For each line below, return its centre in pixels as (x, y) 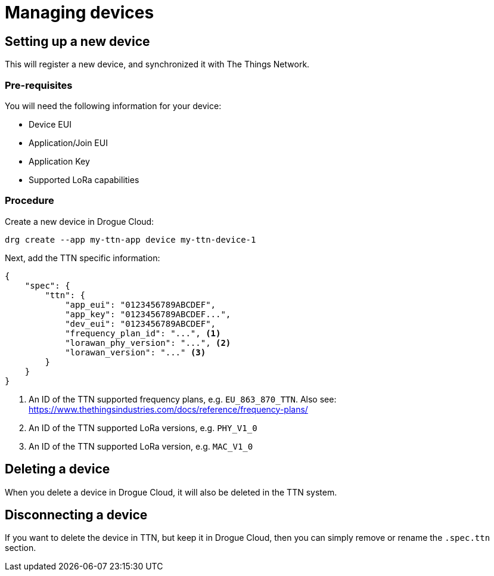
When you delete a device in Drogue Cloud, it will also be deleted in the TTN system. (171, 492)
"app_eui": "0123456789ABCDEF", (141, 304)
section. (21, 548)
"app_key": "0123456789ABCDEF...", (148, 314)
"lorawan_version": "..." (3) (136, 352)
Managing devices (80, 13)
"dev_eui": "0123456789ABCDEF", (141, 323)
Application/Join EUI (68, 143)
